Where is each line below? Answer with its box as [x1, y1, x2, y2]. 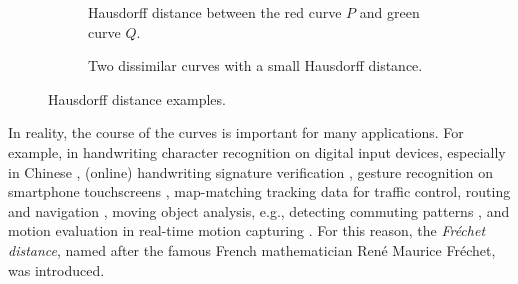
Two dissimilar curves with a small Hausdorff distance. [88, 55, 423, 76]
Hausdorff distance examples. [48, 88, 226, 109]
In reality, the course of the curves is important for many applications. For [8, 122, 464, 143]
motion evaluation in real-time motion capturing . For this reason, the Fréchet [8, 220, 486, 241]
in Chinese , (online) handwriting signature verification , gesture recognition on [8, 161, 494, 182]
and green [359, 2, 420, 22]
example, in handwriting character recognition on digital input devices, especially [8, 141, 506, 162]
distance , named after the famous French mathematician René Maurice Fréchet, [8, 239, 496, 260]
